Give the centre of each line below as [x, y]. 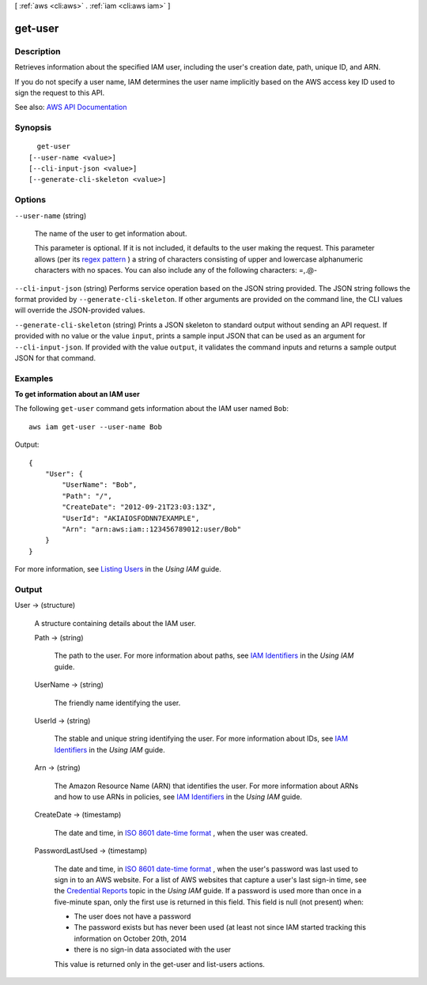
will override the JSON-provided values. [80, 310]
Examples [34, 378]
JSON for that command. [55, 358]
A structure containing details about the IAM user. [115, 623]
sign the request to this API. [60, 92]
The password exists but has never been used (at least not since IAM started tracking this [220, 927]
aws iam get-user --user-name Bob [95, 426]
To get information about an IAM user [77, 394]
